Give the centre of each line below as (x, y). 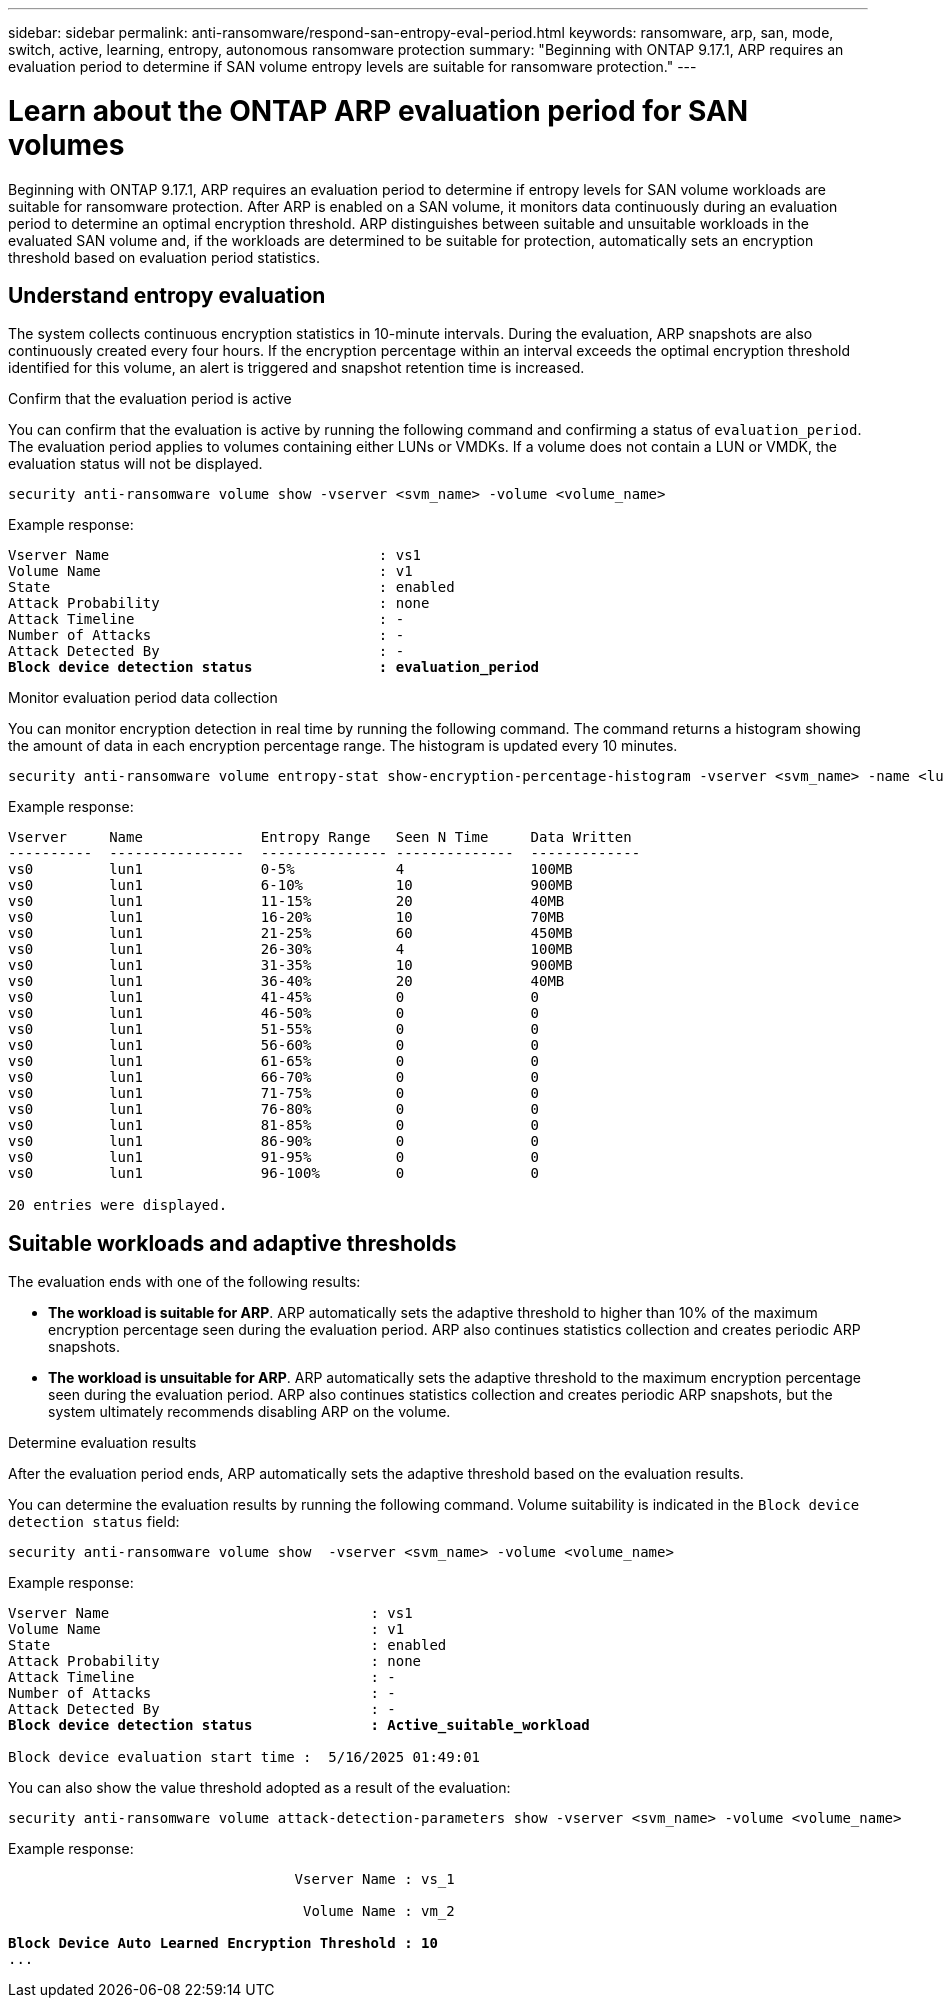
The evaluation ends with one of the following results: (184, 1282)
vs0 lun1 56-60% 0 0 (274, 1045)
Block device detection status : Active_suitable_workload (299, 1725)
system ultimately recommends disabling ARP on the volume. (249, 1412)
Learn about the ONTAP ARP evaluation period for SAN (378, 110)
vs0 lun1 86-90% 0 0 (274, 1141)
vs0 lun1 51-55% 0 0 (274, 1029)
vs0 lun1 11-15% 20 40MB (286, 901)
